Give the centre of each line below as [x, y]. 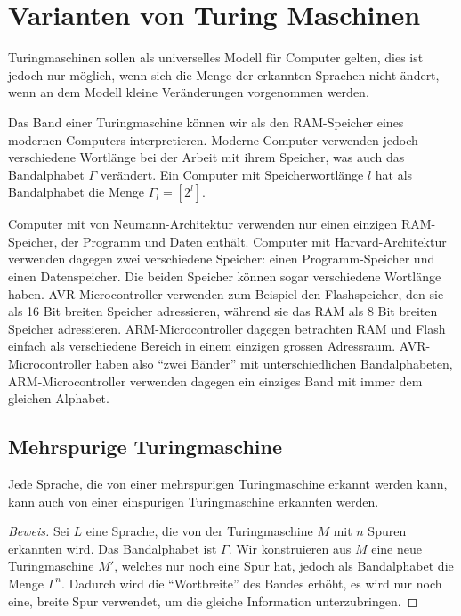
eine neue [396, 548]
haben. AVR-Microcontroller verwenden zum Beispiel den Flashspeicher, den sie [226, 293]
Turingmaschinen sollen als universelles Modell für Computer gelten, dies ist [216, 57]
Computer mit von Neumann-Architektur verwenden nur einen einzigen [203, 224]
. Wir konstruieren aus [290, 548]
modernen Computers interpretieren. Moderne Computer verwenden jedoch [213, 139]
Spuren [387, 531]
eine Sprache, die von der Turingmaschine [199, 531]
